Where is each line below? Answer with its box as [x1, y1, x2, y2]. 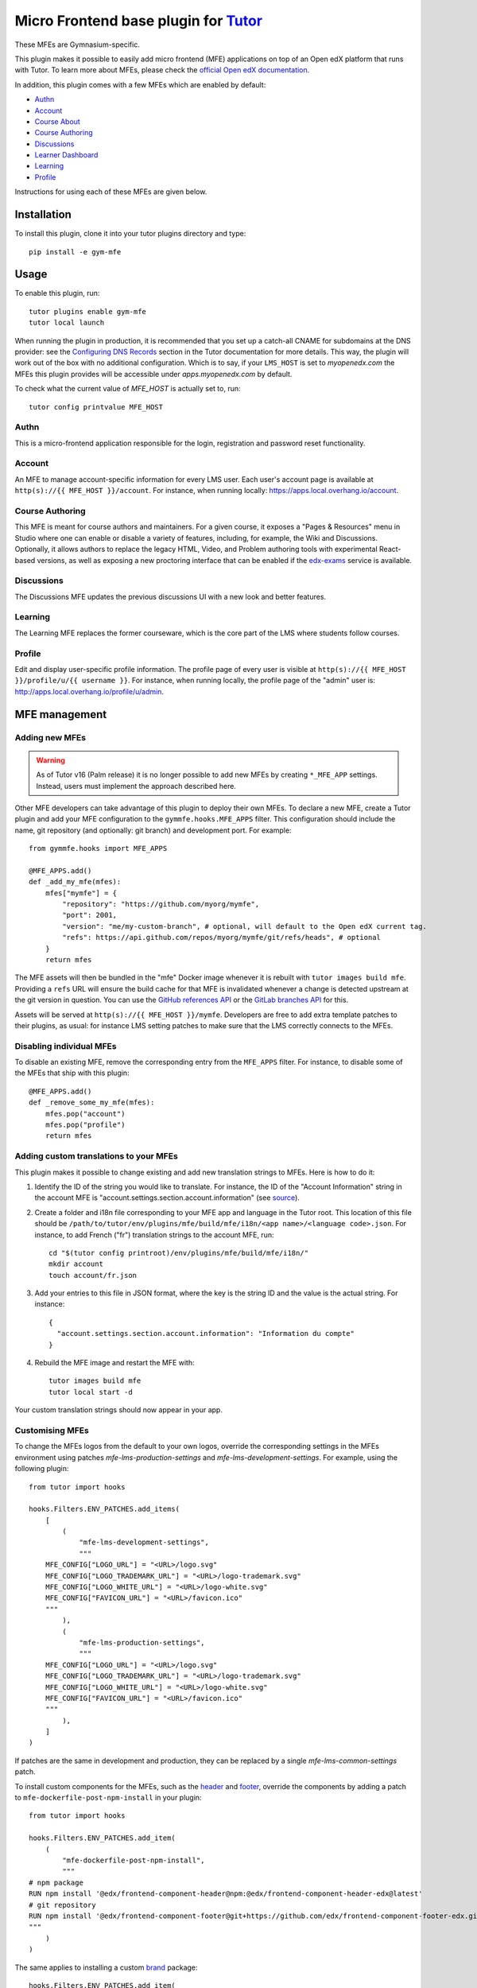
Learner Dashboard [34, 150, 99, 160]
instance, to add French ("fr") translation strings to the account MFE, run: [34, 1229, 274, 1240]
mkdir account [48, 1260, 103, 1268]
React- [378, 545, 401, 554]
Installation [14, 208, 72, 222]
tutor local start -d [48, 1388, 133, 1396]
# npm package [29, 1877, 83, 1887]
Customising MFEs [14, 1424, 89, 1435]
